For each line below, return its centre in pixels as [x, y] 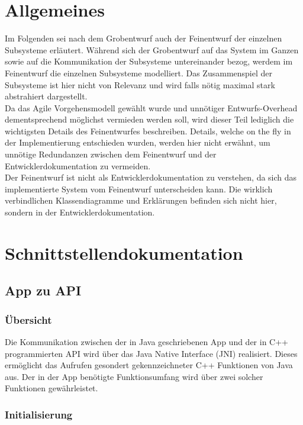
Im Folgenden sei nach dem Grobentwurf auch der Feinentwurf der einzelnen [144, 38]
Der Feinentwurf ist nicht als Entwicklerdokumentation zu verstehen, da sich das [151, 177]
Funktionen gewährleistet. [51, 388]
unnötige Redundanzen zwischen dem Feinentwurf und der [111, 154]
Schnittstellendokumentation [124, 252]
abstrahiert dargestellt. [46, 96]
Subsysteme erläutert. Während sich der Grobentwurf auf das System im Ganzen [152, 49]
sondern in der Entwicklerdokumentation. [80, 212]
